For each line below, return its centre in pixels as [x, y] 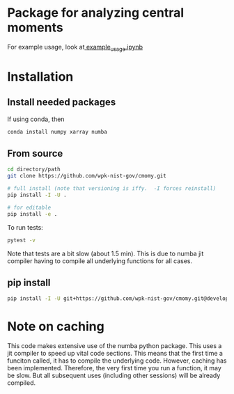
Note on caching [56, 327]
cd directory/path [34, 170]
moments [36, 27]
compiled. [22, 383]
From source [35, 153]
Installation [40, 76]
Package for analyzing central [96, 13]
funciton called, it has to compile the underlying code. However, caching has [117, 361]
